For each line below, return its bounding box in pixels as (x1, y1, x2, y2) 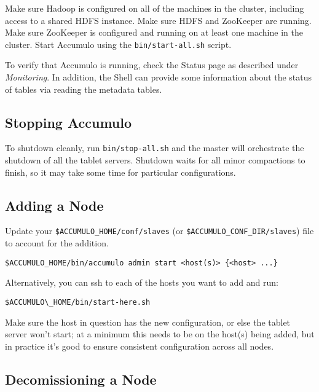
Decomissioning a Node (5, 369, 157, 388)
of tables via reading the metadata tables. (5, 82, 162, 95)
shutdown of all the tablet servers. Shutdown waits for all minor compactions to (5, 154, 305, 167)
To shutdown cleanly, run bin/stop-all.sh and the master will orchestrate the (5, 141, 304, 154)
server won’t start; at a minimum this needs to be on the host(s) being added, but (5, 327, 315, 340)
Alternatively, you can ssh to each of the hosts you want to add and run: (5, 276, 278, 289)
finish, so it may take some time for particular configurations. (5, 165, 236, 178)
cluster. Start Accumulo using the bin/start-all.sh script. (5, 37, 232, 50)
